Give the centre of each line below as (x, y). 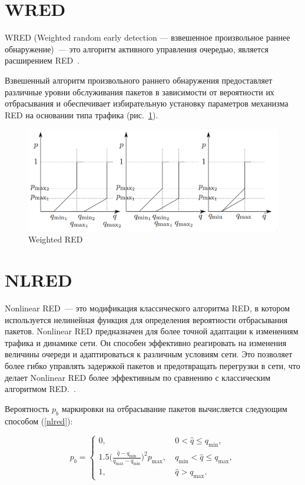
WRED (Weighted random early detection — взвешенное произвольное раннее (147, 37)
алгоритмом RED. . (40, 389)
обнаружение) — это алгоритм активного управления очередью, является (137, 49)
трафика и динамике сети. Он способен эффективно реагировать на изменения (146, 342)
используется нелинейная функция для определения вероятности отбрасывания (146, 319)
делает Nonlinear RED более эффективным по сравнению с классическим (138, 377)
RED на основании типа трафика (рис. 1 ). (82, 114)
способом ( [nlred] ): (39, 421)
